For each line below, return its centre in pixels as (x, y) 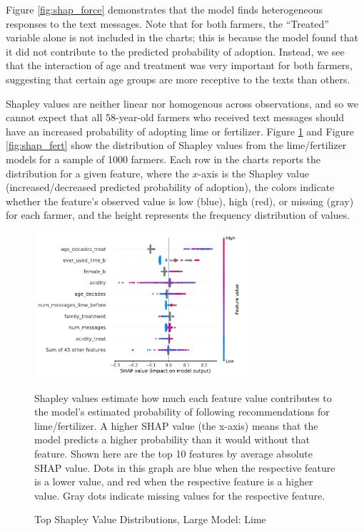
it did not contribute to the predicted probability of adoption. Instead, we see (175, 51)
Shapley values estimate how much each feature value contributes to (183, 397)
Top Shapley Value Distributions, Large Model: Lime (150, 519)
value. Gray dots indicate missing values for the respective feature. (180, 495)
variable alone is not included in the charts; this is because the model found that (182, 37)
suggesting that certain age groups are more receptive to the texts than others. (178, 79)
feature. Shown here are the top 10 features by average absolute (173, 453)
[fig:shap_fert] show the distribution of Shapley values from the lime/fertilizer (176, 145)
